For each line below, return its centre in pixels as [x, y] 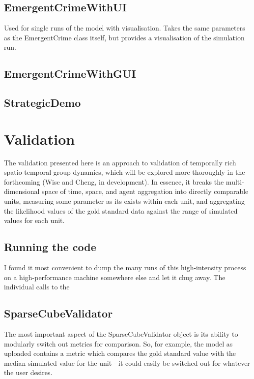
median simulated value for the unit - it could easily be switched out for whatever [127, 363]
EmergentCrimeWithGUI [70, 74]
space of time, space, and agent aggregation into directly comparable [145, 191]
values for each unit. [34, 220]
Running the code [50, 247]
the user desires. [28, 372]
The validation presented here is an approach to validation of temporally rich [120, 162]
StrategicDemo [42, 103]
